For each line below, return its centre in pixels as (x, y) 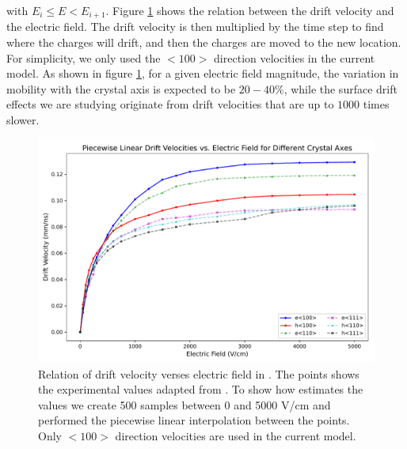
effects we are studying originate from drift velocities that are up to (170, 104)
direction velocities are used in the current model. (236, 435)
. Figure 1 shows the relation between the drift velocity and (250, 10)
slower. (23, 120)
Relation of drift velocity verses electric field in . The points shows (199, 373)
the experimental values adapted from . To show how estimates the (201, 389)
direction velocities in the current (295, 57)
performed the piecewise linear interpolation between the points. (194, 420)
